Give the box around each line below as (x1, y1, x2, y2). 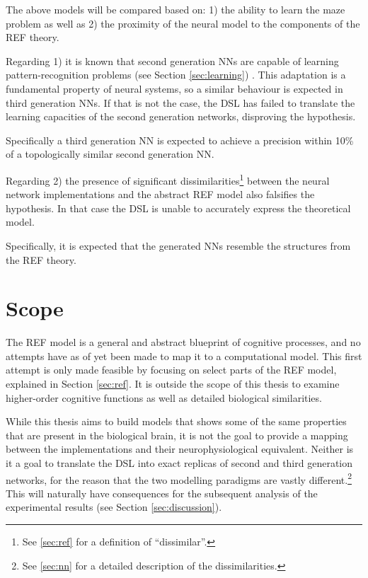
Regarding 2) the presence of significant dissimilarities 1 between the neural (6, 170, 330, 187)
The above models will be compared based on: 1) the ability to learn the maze (6, 2, 345, 16)
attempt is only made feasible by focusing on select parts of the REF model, (6, 362, 337, 377)
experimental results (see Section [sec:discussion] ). (6, 499, 222, 514)
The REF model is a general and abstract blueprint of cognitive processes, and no (6, 335, 361, 349)
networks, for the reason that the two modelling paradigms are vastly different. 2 (6, 470, 352, 487)
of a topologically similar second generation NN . (6, 146, 214, 161)
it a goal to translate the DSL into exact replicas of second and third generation (6, 456, 353, 470)
